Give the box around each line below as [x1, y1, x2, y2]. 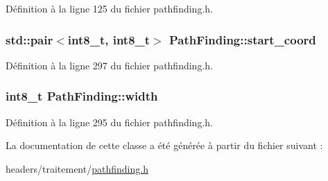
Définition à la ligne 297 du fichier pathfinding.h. [6, 58, 213, 72]
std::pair [6, 31, 53, 48]
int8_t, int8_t [67, 31, 150, 48]
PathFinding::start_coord [169, 31, 316, 48]
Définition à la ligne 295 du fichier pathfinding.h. [6, 114, 213, 129]
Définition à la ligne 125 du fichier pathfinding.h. [6, 1, 213, 15]
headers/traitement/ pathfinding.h [6, 161, 148, 175]
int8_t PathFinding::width [6, 87, 158, 105]
